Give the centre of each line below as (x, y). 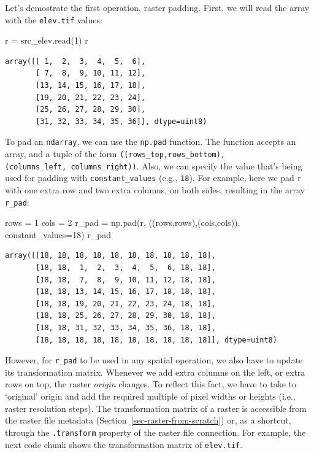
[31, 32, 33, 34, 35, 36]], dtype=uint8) (121, 121)
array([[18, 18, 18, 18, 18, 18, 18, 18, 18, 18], (110, 256)
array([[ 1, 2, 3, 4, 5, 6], (75, 61)
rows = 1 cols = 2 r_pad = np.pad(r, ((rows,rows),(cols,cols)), (123, 223)
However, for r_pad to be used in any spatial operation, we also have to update (154, 360)
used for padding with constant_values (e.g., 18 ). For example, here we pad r (153, 178)
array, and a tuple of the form (61, 154)
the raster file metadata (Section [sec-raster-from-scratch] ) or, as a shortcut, (148, 420)
